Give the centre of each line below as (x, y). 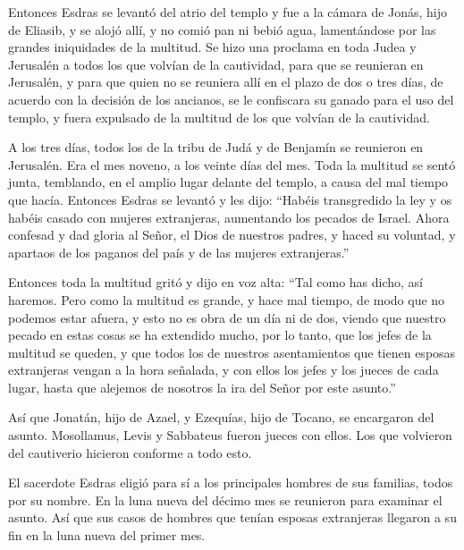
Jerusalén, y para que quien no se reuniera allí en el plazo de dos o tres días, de (226, 82)
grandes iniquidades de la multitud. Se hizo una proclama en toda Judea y (212, 47)
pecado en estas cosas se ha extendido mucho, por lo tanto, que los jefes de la (220, 335)
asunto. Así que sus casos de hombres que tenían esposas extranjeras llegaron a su (232, 517)
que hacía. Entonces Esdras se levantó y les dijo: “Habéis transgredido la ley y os (230, 199)
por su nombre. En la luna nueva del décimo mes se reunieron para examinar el (225, 499)
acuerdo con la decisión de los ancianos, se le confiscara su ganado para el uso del (231, 99)
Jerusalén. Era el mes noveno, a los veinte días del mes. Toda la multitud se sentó (232, 164)
